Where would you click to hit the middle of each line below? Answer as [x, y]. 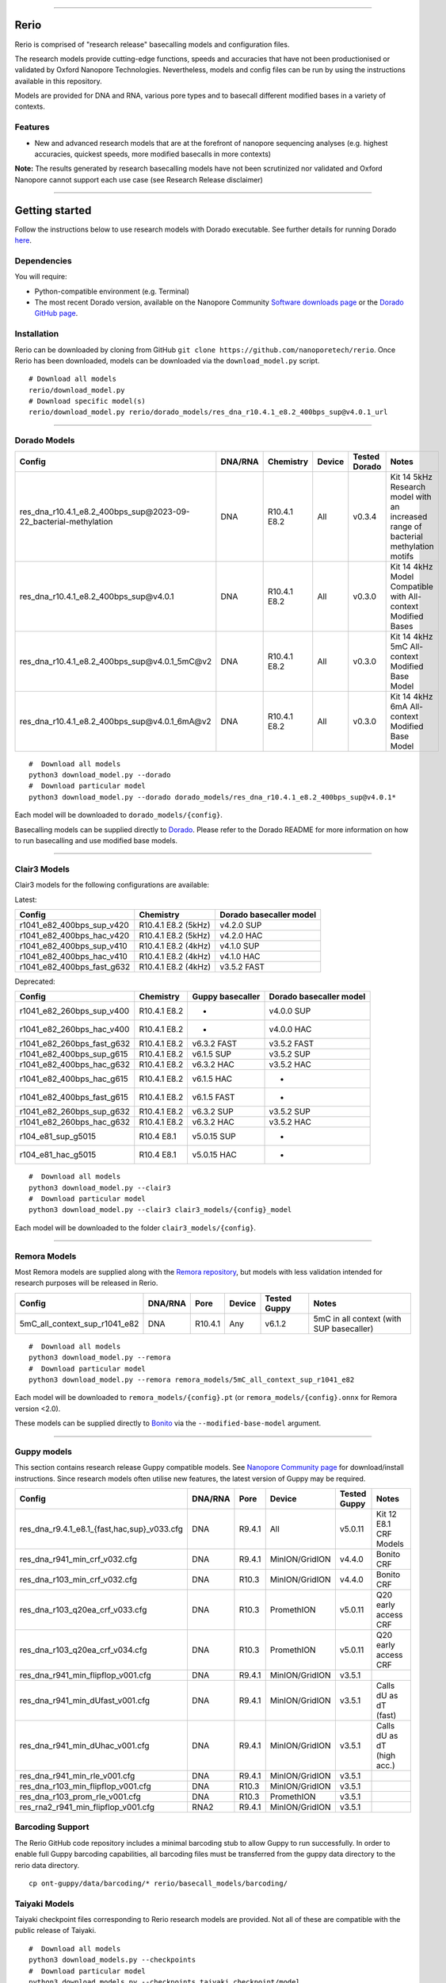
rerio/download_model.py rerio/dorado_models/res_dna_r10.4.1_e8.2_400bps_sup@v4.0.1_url [208, 412]
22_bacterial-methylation [66, 521]
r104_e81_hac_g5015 [58, 1155]
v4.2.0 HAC [241, 935]
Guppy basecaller [226, 997]
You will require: [41, 277]
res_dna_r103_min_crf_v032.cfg [78, 1580]
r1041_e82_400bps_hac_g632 [75, 1064]
